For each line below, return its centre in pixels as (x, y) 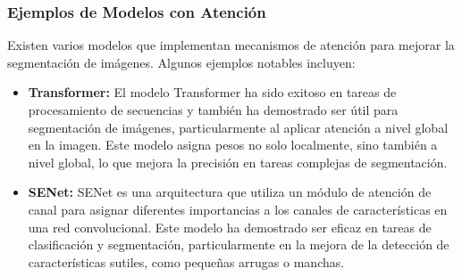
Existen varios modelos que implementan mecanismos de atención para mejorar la (231, 45)
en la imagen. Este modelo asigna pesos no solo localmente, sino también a (233, 145)
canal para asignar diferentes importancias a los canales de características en (238, 209)
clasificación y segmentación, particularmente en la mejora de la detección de (239, 244)
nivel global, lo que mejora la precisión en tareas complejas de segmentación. (238, 162)
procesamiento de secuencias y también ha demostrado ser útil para (213, 110)
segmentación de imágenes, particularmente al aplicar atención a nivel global (238, 127)
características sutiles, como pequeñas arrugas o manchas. (186, 261)
